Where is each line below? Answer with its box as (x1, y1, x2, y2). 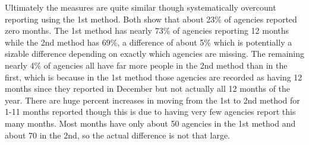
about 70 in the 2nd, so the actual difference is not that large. (5, 128, 231, 141)
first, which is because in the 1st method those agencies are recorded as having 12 (5, 70, 302, 83)
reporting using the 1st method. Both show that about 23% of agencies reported (5, 12, 297, 25)
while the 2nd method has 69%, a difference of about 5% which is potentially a (5, 36, 292, 48)
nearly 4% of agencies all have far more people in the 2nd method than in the (5, 59, 288, 71)
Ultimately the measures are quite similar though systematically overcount (5, 1, 276, 13)
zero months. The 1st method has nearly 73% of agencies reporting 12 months (5, 24, 289, 37)
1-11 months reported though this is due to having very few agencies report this (5, 105, 296, 118)
